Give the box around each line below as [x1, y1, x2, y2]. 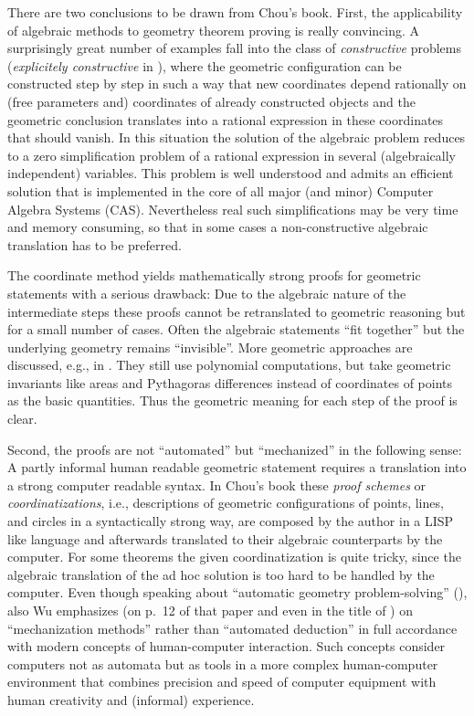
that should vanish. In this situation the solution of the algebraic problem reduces [7, 128, 466, 147]
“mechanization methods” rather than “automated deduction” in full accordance [7, 618, 458, 637]
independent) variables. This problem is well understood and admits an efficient [7, 163, 454, 183]
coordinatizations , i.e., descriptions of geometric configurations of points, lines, [7, 493, 444, 512]
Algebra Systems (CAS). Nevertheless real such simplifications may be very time [7, 199, 458, 218]
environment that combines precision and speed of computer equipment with [7, 672, 437, 691]
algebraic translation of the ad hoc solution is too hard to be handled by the [7, 564, 435, 584]
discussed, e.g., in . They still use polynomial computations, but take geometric [7, 355, 451, 374]
